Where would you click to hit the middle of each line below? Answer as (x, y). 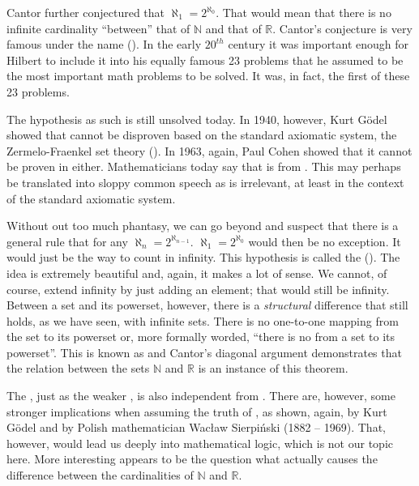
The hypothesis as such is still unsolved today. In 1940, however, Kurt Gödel (197, 119)
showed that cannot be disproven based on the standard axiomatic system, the (202, 135)
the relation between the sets (78, 368)
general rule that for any (67, 241)
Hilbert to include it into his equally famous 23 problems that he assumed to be (205, 60)
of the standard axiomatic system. (91, 198)
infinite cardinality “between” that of (98, 28)
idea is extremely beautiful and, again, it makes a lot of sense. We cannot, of (197, 273)
